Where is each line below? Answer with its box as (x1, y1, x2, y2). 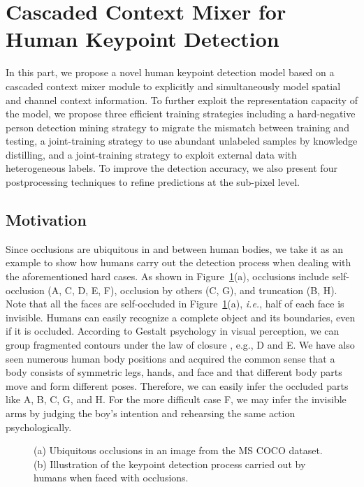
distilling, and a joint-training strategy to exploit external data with (6, 147, 297, 161)
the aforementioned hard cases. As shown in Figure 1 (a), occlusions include (6, 269, 329, 284)
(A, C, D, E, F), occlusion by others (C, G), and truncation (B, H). (48, 282, 337, 297)
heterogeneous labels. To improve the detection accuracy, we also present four (6, 161, 337, 175)
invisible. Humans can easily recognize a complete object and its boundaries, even (6, 310, 356, 324)
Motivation (6, 209, 87, 231)
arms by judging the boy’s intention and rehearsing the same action (6, 405, 296, 420)
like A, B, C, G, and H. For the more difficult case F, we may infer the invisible (6, 392, 347, 407)
